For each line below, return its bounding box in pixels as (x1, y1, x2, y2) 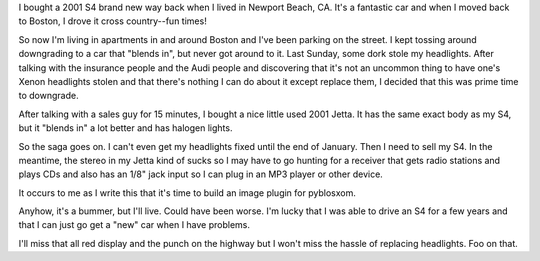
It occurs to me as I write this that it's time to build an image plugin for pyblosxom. (18, 186, 357, 199)
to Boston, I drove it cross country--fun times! (18, 15, 207, 27)
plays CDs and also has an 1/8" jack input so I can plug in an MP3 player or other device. (18, 168, 384, 180)
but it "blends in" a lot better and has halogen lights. (18, 122, 233, 134)
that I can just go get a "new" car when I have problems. (18, 219, 250, 231)
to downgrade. (18, 90, 79, 102)
